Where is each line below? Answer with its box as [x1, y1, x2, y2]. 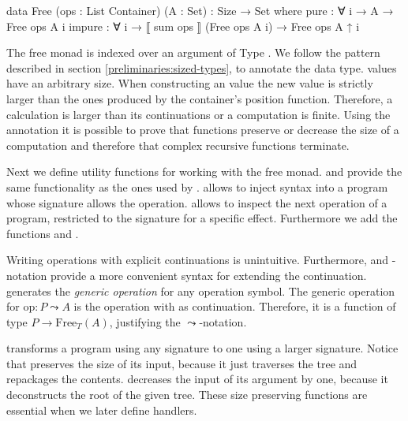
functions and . [6, 225, 79, 241]
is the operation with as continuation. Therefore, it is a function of [73, 298, 396, 315]
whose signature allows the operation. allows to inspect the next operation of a [6, 194, 387, 210]
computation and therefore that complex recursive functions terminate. [6, 136, 350, 153]
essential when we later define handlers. [6, 401, 197, 418]
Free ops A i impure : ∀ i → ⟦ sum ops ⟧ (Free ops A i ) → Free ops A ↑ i [6, 17, 360, 34]
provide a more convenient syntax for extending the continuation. [51, 266, 367, 283]
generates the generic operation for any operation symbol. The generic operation [6, 282, 395, 299]
